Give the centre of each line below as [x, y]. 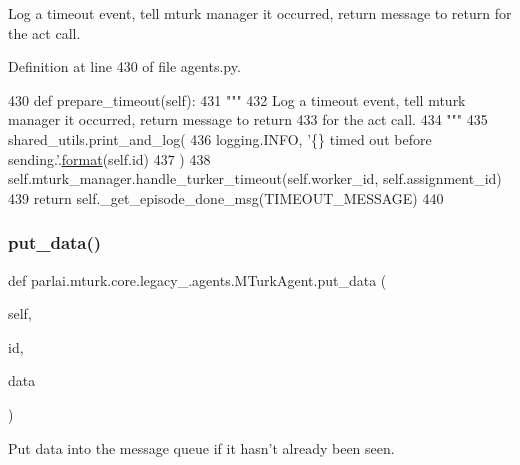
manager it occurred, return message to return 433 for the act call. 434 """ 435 [248, 119]
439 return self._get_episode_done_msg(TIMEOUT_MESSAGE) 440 [226, 197]
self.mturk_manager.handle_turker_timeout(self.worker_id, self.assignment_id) [255, 178]
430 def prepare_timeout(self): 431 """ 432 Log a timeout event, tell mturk [237, 99]
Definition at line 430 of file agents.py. [124, 66]
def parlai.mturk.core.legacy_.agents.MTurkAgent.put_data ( [197, 279]
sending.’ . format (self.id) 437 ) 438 [109, 158]
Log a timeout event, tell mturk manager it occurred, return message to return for [260, 13]
